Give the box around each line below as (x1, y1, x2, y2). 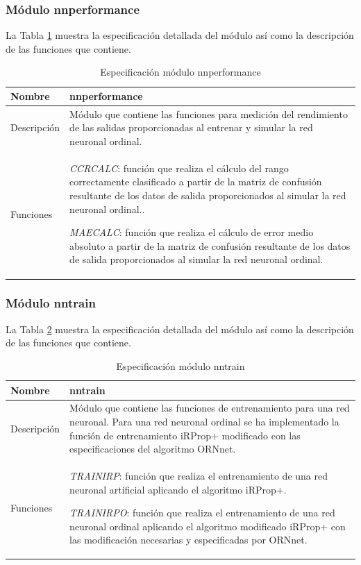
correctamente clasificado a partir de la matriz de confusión (69, 174, 322, 189)
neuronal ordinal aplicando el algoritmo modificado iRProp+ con (69, 518, 346, 533)
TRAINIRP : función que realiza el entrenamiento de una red (69, 469, 328, 482)
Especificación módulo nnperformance (100, 65, 261, 79)
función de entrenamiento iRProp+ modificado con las (69, 428, 301, 442)
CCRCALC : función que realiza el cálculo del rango (69, 160, 289, 175)
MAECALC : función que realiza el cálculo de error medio (69, 225, 314, 239)
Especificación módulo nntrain (116, 358, 245, 373)
